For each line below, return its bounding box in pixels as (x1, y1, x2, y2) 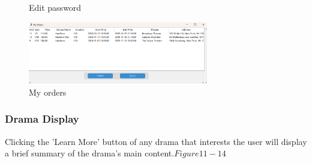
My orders (29, 85, 67, 98)
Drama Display (5, 111, 79, 126)
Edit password (29, 1, 82, 13)
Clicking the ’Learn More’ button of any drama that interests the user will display (5, 135, 307, 147)
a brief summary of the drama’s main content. (5, 147, 175, 159)
